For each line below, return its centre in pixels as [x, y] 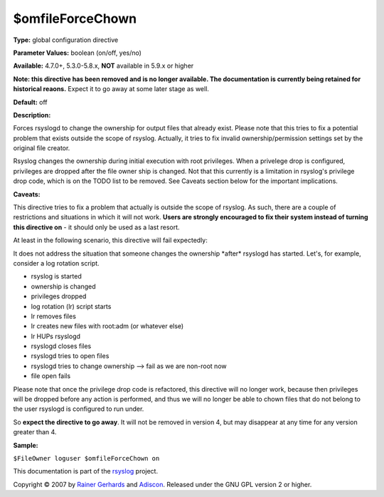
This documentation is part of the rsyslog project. [86, 471]
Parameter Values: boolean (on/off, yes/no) [78, 53]
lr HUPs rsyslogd [56, 336]
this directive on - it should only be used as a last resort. [97, 227]
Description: [32, 115]
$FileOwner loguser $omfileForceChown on [86, 458]
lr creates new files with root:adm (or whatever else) [107, 326]
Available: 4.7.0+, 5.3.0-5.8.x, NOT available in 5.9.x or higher [103, 66]
